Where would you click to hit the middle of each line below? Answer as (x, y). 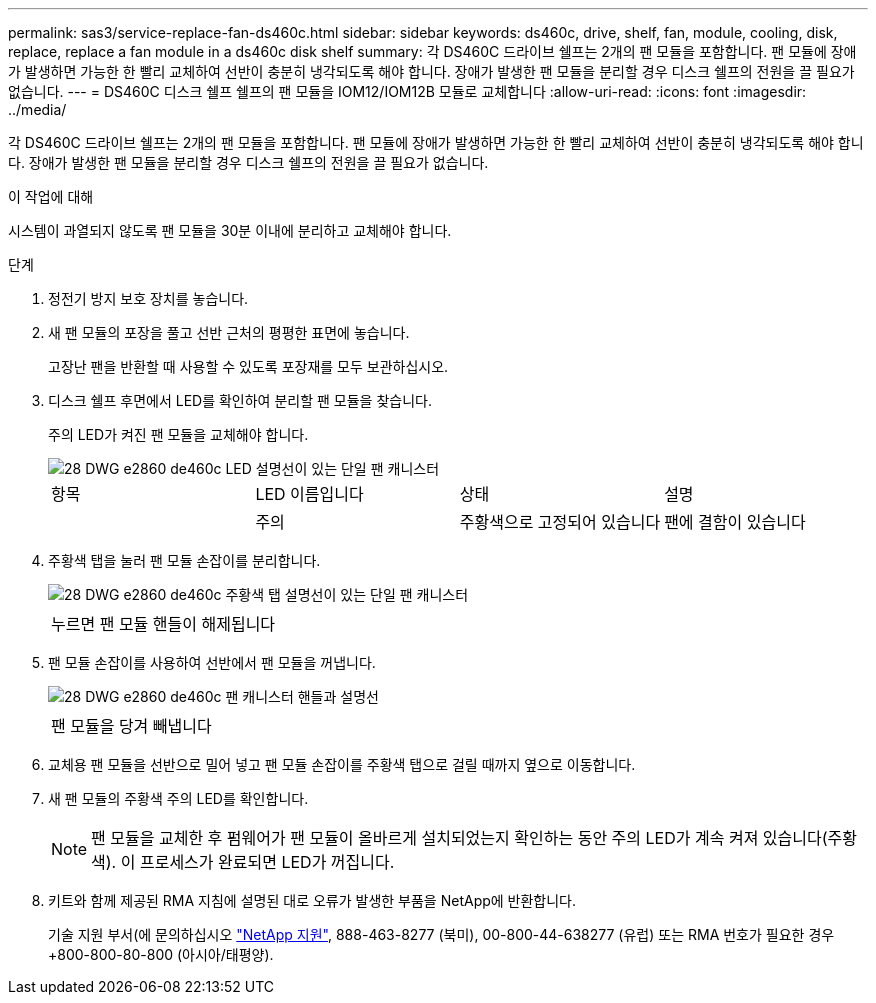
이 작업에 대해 (51, 196)
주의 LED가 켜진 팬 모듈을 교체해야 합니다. (178, 434)
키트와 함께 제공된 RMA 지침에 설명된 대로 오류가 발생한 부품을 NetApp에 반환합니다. (312, 900)
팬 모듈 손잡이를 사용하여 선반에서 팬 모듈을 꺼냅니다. (212, 662)
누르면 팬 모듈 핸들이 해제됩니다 (163, 624)
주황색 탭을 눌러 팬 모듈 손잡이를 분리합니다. (184, 560)
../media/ (37, 109)
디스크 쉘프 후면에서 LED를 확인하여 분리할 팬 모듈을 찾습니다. (240, 400)
